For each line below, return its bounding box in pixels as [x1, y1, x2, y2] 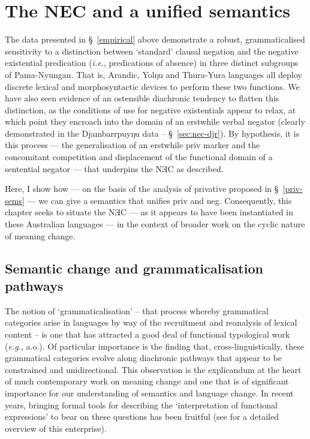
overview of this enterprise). [5, 422, 107, 434]
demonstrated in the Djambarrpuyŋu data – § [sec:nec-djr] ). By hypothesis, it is [5, 127, 300, 139]
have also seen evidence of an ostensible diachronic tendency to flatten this [5, 92, 279, 104]
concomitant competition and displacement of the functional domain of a [5, 151, 273, 163]
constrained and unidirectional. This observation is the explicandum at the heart [5, 363, 302, 375]
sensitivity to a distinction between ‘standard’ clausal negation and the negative [5, 44, 299, 57]
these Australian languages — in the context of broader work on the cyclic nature [5, 218, 305, 230]
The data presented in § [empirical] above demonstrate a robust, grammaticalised [5, 33, 305, 46]
